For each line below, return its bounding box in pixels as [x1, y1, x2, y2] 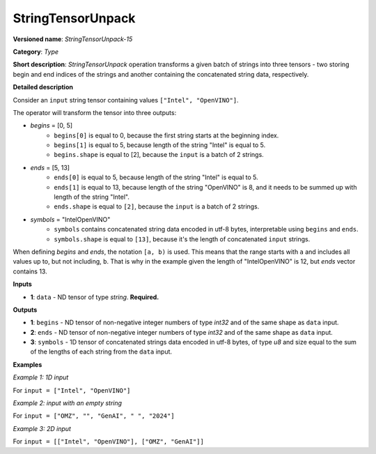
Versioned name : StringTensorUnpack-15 [13, 35, 133, 43]
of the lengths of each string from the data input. [30, 347, 173, 356]
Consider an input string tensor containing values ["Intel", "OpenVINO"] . [13, 96, 240, 104]
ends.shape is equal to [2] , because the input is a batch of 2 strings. [54, 202, 260, 211]
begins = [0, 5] [30, 121, 73, 130]
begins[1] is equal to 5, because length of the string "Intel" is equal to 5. [54, 141, 266, 149]
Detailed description [13, 83, 73, 91]
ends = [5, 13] [30, 163, 70, 172]
